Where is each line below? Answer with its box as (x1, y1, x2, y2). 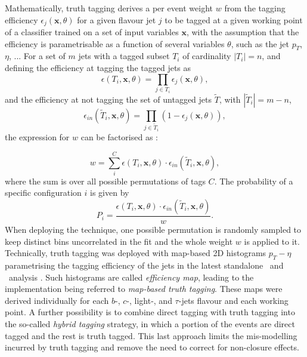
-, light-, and (126, 294, 172, 306)
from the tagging (224, 2, 286, 14)
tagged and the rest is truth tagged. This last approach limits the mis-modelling (5, 329, 297, 341)
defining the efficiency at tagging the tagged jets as (5, 61, 191, 74)
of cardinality (182, 50, 231, 62)
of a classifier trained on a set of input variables (5, 26, 179, 38)
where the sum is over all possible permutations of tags (5, 174, 206, 187)
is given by (90, 186, 129, 199)
